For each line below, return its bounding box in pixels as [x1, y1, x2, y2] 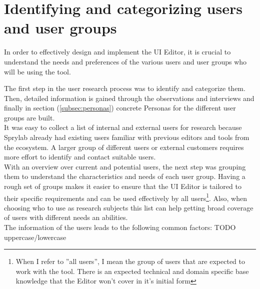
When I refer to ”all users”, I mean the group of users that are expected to [15, 256, 245, 266]
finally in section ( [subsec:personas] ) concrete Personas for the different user [4, 102, 236, 113]
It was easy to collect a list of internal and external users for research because [4, 122, 242, 132]
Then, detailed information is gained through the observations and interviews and [4, 92, 254, 103]
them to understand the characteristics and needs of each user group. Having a [4, 171, 245, 181]
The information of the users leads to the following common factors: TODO [4, 222, 236, 232]
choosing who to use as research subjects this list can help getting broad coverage [4, 202, 253, 212]
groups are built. [4, 112, 55, 122]
